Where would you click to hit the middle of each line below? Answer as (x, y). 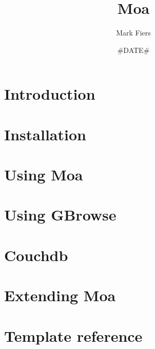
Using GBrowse (60, 215)
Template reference (73, 335)
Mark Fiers (133, 33)
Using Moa (44, 174)
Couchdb (36, 255)
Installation (45, 134)
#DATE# (133, 50)
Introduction (50, 94)
